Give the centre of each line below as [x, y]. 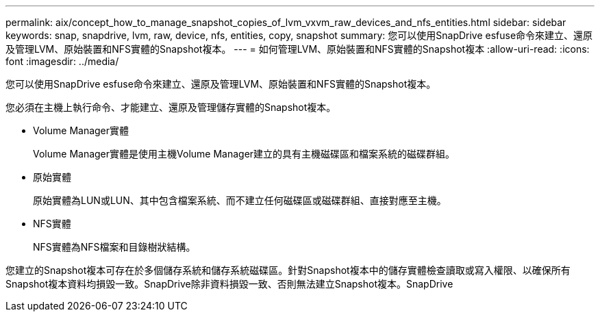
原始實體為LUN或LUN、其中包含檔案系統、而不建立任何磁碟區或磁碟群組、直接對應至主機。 [240, 200]
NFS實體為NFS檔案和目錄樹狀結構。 [114, 247]
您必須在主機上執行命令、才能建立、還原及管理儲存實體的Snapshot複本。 [171, 107]
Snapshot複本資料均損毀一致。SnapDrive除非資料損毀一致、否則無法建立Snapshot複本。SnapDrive [229, 284]
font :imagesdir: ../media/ [62, 61]
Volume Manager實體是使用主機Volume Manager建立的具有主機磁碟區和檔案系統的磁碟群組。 [244, 154]
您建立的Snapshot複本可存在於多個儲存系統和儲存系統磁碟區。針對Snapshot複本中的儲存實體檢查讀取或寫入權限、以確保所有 [288, 270]
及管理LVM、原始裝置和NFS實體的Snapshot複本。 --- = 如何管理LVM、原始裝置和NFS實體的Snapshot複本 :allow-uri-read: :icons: [298, 49]
